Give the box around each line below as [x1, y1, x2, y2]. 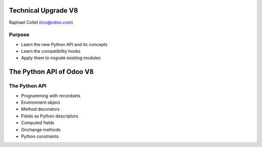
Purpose [9, 32, 30, 38]
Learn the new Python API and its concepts [21, 41, 108, 47]
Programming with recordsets [21, 93, 81, 98]
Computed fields [21, 120, 54, 126]
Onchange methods [21, 127, 61, 132]
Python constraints [21, 133, 59, 139]
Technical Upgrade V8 [9, 6, 78, 15]
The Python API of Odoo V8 [9, 68, 94, 76]
